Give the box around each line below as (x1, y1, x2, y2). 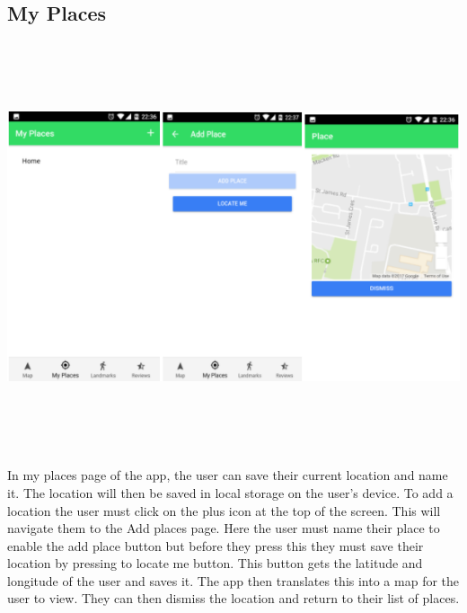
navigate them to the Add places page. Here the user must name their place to (7, 519, 440, 537)
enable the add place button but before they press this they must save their (7, 536, 424, 555)
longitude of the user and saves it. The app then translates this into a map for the (7, 571, 460, 590)
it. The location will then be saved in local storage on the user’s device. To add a (7, 483, 454, 502)
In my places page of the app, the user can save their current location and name (7, 466, 448, 484)
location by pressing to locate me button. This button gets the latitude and (7, 554, 423, 573)
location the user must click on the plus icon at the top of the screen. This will (7, 501, 441, 520)
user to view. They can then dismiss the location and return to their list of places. (7, 589, 460, 608)
